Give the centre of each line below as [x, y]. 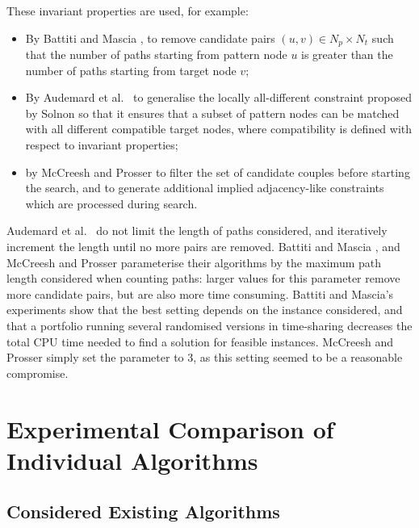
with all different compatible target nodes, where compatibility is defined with [219, 129]
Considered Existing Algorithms [143, 511]
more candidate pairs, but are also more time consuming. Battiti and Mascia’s [200, 293]
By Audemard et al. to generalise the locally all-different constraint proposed [218, 97]
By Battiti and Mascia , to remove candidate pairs [150, 38]
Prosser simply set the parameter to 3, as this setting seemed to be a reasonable [205, 357]
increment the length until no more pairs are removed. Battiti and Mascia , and [203, 246]
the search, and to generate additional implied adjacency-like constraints [205, 188]
